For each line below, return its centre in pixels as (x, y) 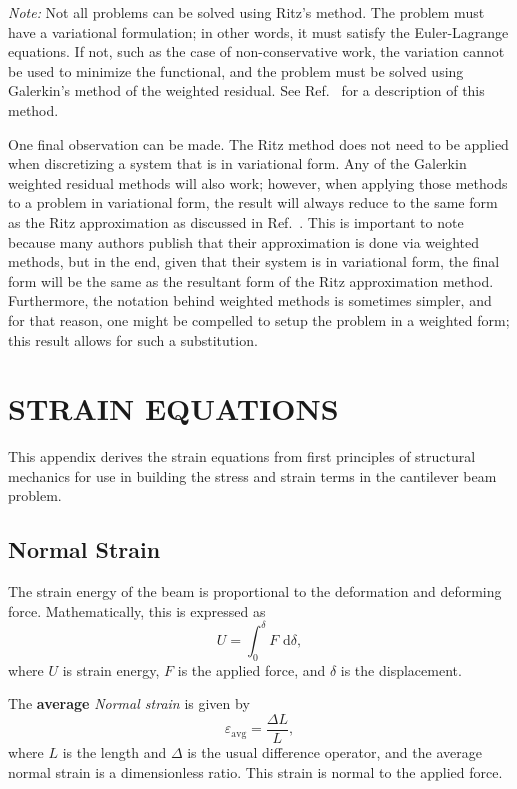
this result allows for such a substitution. (133, 339)
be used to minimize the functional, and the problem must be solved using (236, 70)
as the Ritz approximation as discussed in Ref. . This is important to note (236, 221)
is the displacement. (401, 669)
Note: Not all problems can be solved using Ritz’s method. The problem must (246, 12)
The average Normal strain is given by (129, 703)
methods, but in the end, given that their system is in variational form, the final (254, 261)
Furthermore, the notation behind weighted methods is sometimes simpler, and (250, 300)
